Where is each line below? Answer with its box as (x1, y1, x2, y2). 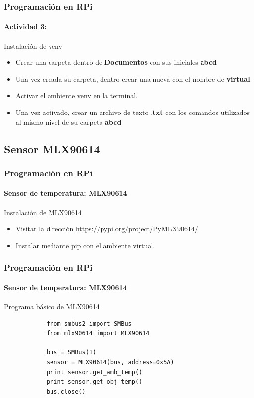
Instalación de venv (4, 40, 62, 51)
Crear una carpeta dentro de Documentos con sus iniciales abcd (15, 57, 217, 67)
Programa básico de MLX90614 (4, 301, 100, 312)
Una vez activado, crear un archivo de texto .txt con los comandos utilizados (15, 107, 250, 117)
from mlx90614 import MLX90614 (46, 330, 150, 337)
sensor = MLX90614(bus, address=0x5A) (46, 359, 174, 366)
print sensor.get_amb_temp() (46, 368, 143, 376)
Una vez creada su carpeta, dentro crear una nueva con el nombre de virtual (15, 73, 250, 84)
